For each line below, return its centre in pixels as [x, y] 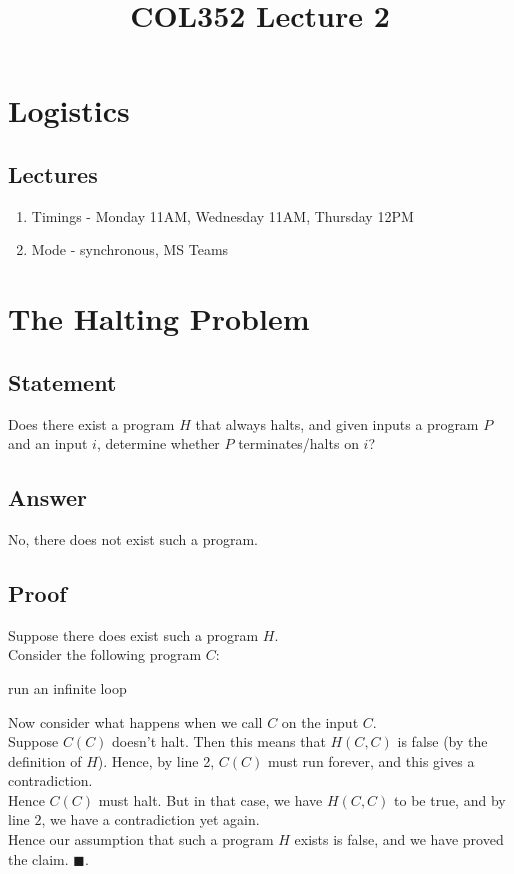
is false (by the [442, 741]
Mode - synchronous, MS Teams [130, 249]
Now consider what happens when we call [135, 721]
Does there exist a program [91, 423]
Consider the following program [105, 654]
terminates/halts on [298, 443]
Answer [48, 497]
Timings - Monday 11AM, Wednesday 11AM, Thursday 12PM [222, 215]
